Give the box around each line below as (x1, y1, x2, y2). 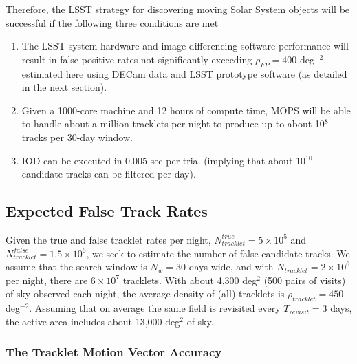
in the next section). (21, 80, 107, 94)
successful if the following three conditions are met (6, 15, 219, 30)
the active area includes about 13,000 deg (6, 314, 180, 328)
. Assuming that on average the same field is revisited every (29, 301, 281, 315)
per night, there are (6, 272, 88, 287)
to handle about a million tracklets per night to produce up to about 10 (21, 116, 325, 131)
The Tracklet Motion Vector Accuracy (6, 343, 222, 361)
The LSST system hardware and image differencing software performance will (21, 39, 349, 53)
